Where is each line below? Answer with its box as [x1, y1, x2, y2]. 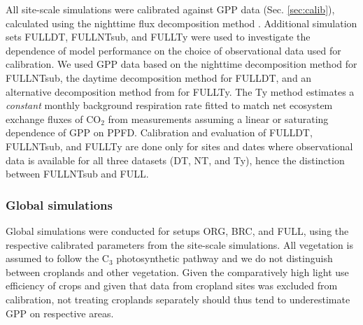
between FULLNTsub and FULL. [6, 166, 149, 181]
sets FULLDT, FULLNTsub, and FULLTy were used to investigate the [6, 29, 311, 44]
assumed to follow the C [6, 251, 109, 266]
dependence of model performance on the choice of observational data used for [6, 43, 341, 57]
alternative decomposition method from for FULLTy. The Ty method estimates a [6, 84, 355, 99]
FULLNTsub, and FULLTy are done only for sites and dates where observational [6, 138, 353, 153]
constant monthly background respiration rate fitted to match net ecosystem [6, 98, 333, 113]
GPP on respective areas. [6, 305, 114, 320]
